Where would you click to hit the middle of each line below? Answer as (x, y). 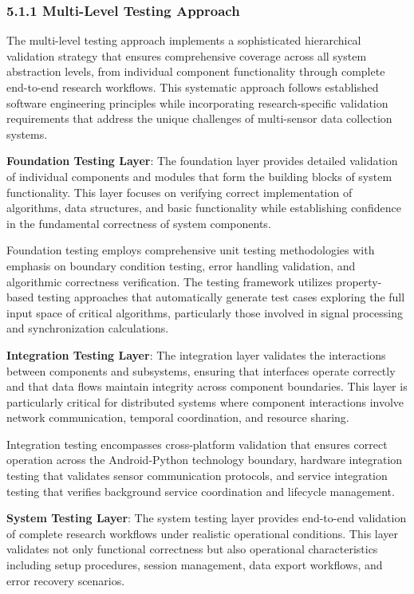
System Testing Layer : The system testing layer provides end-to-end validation (207, 518)
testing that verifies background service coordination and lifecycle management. (201, 491)
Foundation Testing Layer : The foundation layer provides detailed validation (202, 161)
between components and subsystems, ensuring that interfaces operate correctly (201, 370)
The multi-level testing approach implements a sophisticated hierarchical (184, 40)
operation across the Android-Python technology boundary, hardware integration (205, 460)
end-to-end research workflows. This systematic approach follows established (193, 87)
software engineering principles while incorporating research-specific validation (197, 102)
